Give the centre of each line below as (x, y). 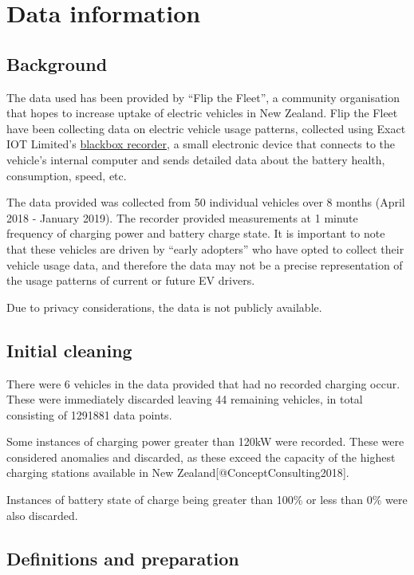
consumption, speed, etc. (67, 175)
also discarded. (42, 515)
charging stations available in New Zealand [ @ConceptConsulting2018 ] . (178, 473)
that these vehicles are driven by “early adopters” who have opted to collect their (205, 248)
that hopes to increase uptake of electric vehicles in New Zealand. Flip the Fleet (202, 113)
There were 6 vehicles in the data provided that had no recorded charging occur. (203, 383)
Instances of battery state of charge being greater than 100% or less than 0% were (207, 500)
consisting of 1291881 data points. (89, 414)
